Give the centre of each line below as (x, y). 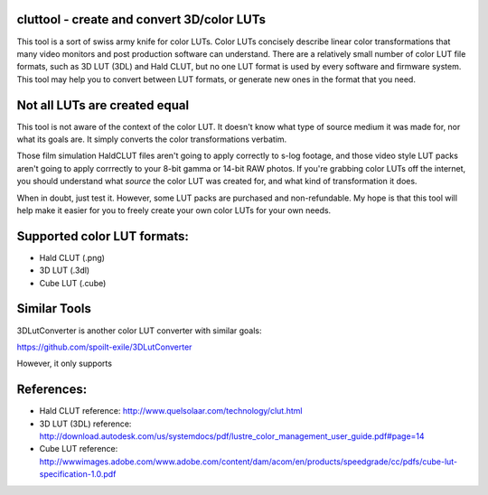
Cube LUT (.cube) (73, 283)
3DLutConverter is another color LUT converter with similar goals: (139, 331)
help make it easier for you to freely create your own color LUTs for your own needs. (174, 210)
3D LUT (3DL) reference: (85, 424)
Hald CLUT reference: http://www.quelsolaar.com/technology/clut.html (171, 411)
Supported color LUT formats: (103, 236)
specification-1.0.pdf (78, 474)
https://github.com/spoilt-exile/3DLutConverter (104, 347)
